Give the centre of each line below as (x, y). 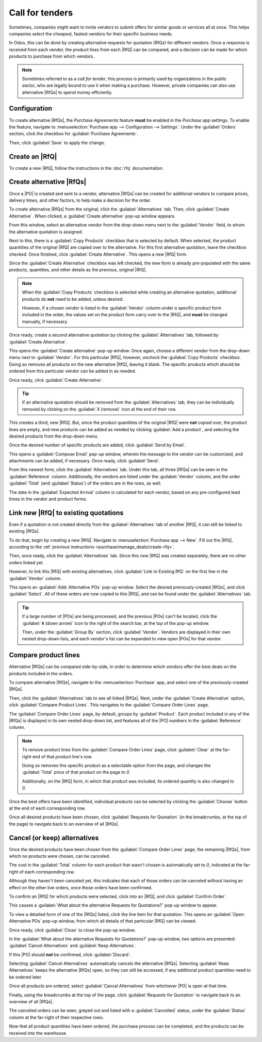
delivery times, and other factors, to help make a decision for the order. (80, 200)
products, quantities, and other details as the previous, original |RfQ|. (78, 270)
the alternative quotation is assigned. (46, 232)
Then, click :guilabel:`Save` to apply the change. (57, 143)
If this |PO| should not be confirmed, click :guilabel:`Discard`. (70, 954)
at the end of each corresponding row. (47, 808)
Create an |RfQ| (33, 156)
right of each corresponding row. (42, 872)
